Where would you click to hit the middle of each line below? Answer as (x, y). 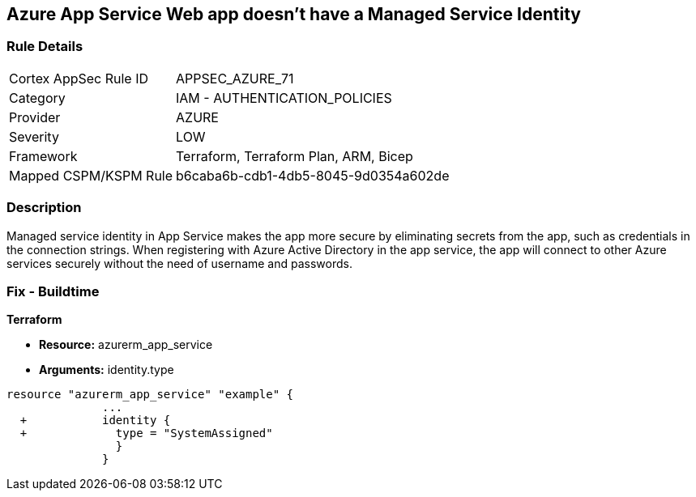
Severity (34, 136)
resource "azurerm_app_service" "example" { (150, 395)
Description (44, 208)
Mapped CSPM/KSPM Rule (91, 175)
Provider (35, 117)
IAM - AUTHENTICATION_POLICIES (284, 98)
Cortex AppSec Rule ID (79, 78)
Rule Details (45, 47)
